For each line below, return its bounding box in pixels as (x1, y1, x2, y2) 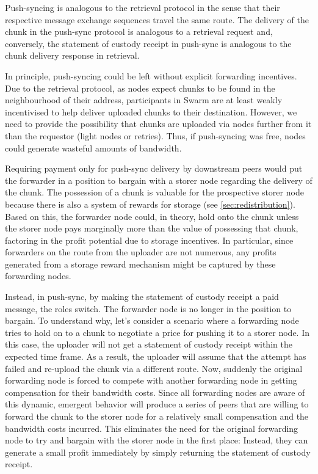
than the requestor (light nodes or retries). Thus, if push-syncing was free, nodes (5, 129, 306, 142)
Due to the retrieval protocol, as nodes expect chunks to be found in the (5, 81, 275, 94)
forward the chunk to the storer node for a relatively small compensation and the (5, 410, 309, 422)
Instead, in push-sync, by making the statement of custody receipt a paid (5, 290, 279, 303)
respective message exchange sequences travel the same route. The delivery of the (5, 13, 309, 26)
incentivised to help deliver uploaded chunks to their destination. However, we (5, 105, 297, 118)
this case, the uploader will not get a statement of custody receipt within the (5, 338, 292, 351)
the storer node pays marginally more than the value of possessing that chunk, (5, 222, 298, 235)
